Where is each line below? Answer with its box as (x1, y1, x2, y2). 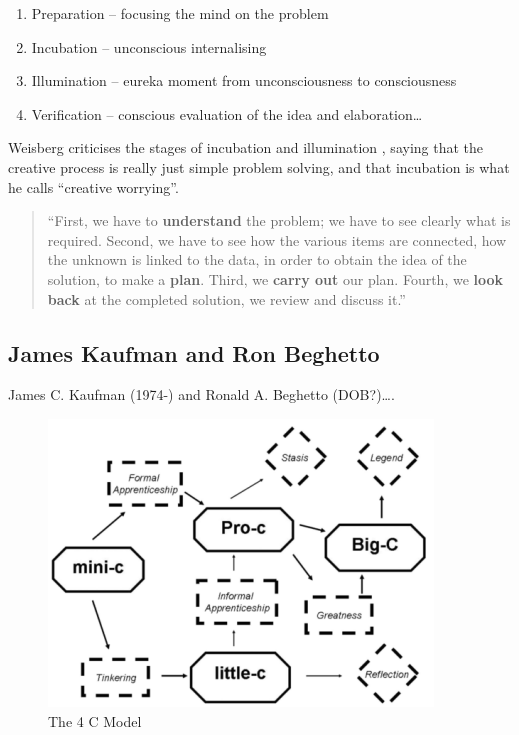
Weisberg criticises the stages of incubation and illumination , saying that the (8, 137, 484, 158)
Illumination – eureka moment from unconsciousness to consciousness (31, 70, 457, 91)
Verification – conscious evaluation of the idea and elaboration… (31, 103, 423, 124)
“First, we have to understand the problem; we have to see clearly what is (47, 210, 511, 231)
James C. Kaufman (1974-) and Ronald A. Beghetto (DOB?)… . (8, 384, 395, 405)
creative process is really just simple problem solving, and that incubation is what (8, 156, 510, 177)
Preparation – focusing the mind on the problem (31, 3, 329, 23)
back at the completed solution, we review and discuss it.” (47, 288, 406, 309)
